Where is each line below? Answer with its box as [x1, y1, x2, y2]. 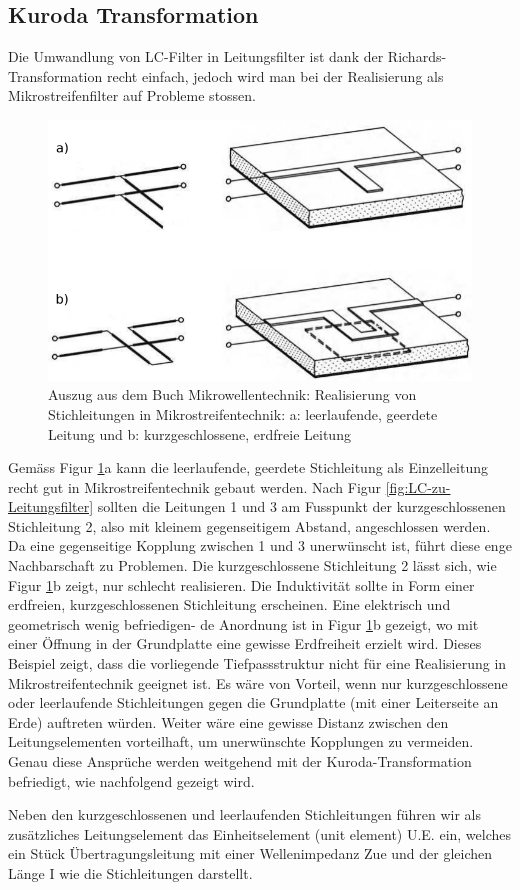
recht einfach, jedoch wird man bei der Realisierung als [106, 65, 444, 86]
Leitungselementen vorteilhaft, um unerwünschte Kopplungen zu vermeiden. [8, 731, 474, 752]
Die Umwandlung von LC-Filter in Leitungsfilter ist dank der [8, 46, 384, 67]
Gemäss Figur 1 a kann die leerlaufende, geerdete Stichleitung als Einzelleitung [8, 457, 488, 478]
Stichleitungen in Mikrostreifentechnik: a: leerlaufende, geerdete [48, 403, 438, 424]
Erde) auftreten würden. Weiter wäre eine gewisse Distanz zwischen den [8, 711, 449, 732]
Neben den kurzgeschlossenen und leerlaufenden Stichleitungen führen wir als [8, 804, 482, 825]
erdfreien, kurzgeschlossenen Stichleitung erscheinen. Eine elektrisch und [8, 594, 451, 615]
